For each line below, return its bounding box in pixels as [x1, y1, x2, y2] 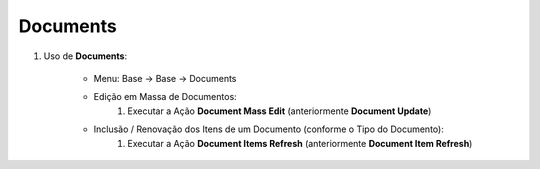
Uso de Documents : [43, 50, 128, 62]
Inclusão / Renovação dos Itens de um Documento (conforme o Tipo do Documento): [93, 123, 444, 135]
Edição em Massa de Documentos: [93, 91, 237, 103]
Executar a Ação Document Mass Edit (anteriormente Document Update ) [127, 105, 432, 117]
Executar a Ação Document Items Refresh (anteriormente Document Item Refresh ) [127, 137, 473, 149]
